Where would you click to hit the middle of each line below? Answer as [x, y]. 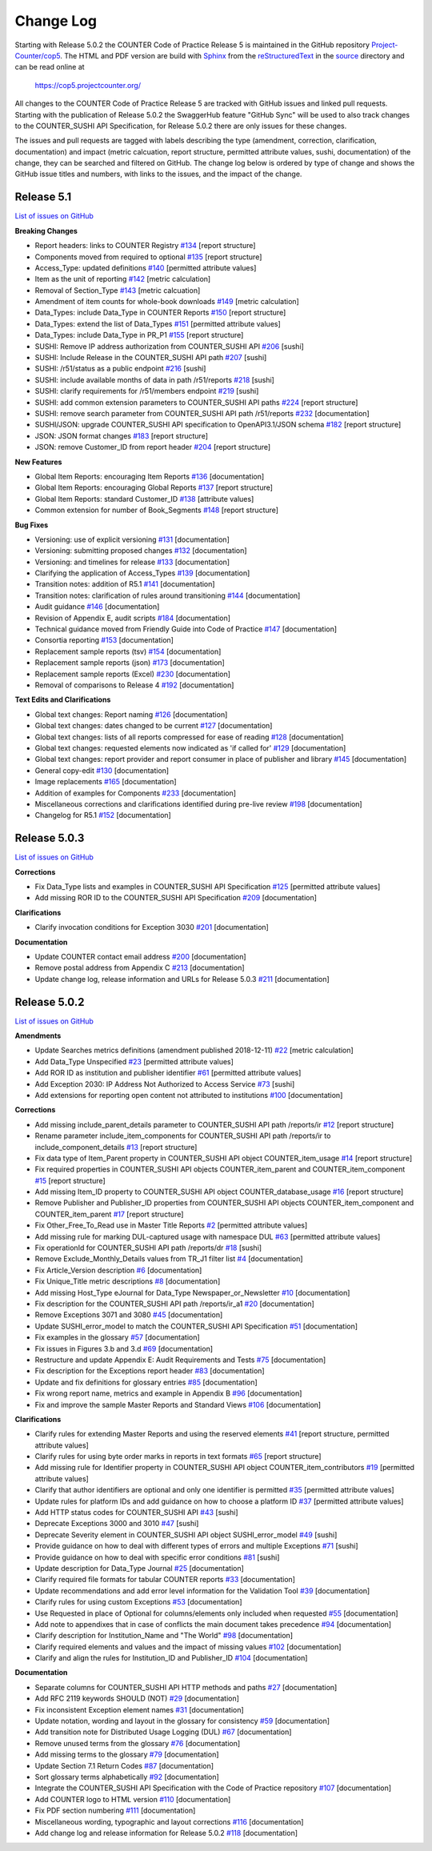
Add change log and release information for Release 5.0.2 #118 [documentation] [166, 1833]
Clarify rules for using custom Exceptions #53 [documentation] [138, 1602]
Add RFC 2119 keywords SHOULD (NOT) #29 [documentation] [137, 1699]
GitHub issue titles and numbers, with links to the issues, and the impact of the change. [158, 174]
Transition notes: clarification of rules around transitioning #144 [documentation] [168, 595]
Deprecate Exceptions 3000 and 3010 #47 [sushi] [117, 1524]
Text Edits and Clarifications [63, 699]
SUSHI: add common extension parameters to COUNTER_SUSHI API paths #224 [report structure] [196, 402]
